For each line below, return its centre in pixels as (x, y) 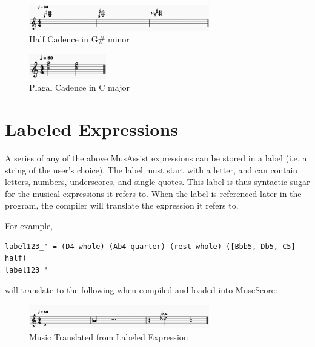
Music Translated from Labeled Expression (109, 336)
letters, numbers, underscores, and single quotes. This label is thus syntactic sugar (157, 182)
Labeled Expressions (92, 129)
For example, (29, 226)
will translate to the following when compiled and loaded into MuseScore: (141, 290)
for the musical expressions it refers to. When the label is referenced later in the (153, 193)
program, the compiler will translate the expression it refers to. (122, 205)
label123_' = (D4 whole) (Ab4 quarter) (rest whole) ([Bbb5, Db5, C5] (150, 246)
